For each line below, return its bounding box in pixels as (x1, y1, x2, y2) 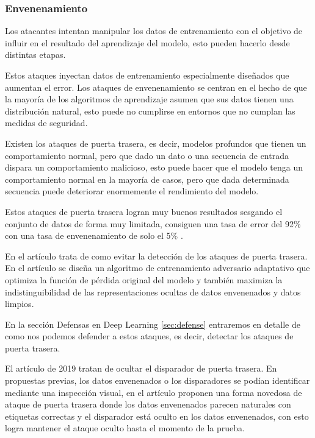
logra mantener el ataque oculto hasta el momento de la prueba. (5, 422, 245, 434)
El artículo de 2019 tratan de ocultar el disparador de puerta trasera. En (5, 362, 277, 375)
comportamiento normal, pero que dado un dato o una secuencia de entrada (5, 149, 289, 161)
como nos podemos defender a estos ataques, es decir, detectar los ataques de (5, 330, 294, 342)
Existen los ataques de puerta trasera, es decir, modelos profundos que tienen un (5, 136, 306, 149)
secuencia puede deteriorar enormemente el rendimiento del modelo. (5, 185, 259, 197)
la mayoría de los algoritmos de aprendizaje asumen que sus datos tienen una (5, 93, 294, 105)
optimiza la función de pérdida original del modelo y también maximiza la (5, 273, 283, 286)
